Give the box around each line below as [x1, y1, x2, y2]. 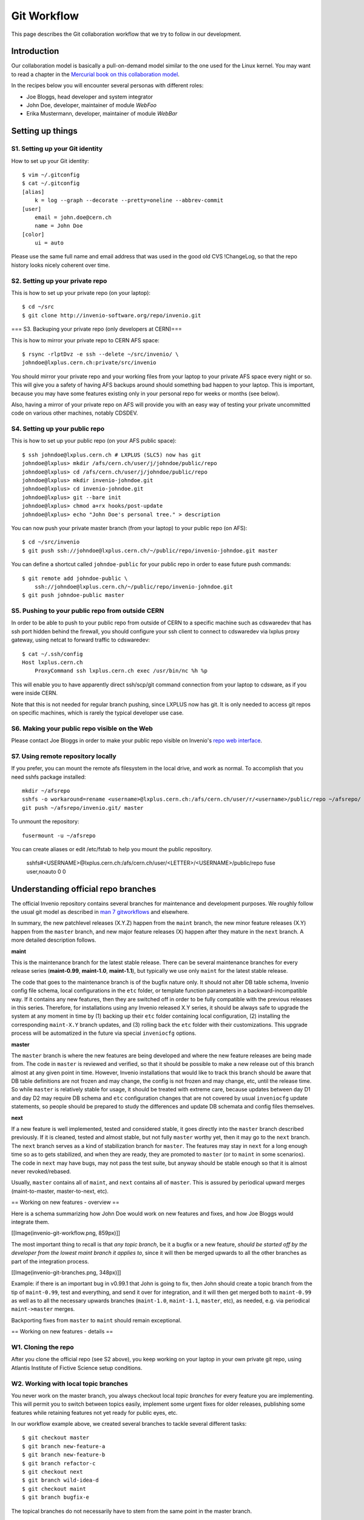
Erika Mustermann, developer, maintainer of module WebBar [26, 110, 178, 117]
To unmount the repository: [11, 818, 79, 825]
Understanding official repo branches [11, 883, 157, 894]
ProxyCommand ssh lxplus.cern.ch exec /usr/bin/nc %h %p [34, 668, 207, 674]
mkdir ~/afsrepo [22, 787, 70, 795]
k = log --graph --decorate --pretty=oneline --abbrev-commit [34, 197, 224, 204]
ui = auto [34, 240, 64, 246]
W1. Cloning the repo [11, 1343, 74, 1351]
